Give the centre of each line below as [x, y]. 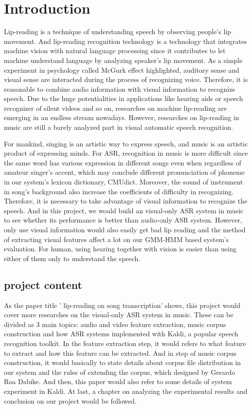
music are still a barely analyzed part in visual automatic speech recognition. [119, 127]
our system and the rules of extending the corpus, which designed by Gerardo [120, 372]
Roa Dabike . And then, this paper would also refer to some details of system [118, 381]
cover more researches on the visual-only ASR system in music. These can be [119, 315]
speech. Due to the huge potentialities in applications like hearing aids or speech [124, 98]
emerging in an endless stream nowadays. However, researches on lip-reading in [122, 117]
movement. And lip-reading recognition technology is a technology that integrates [126, 41]
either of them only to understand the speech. [72, 258]
